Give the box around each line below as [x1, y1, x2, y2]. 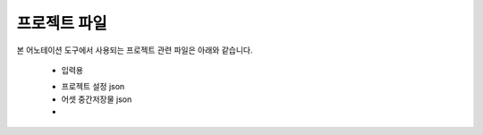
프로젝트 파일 [16, 13, 107, 33]
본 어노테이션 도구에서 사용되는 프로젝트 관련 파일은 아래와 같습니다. [16, 45, 253, 55]
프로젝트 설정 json [61, 81, 125, 92]
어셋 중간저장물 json [61, 94, 132, 105]
